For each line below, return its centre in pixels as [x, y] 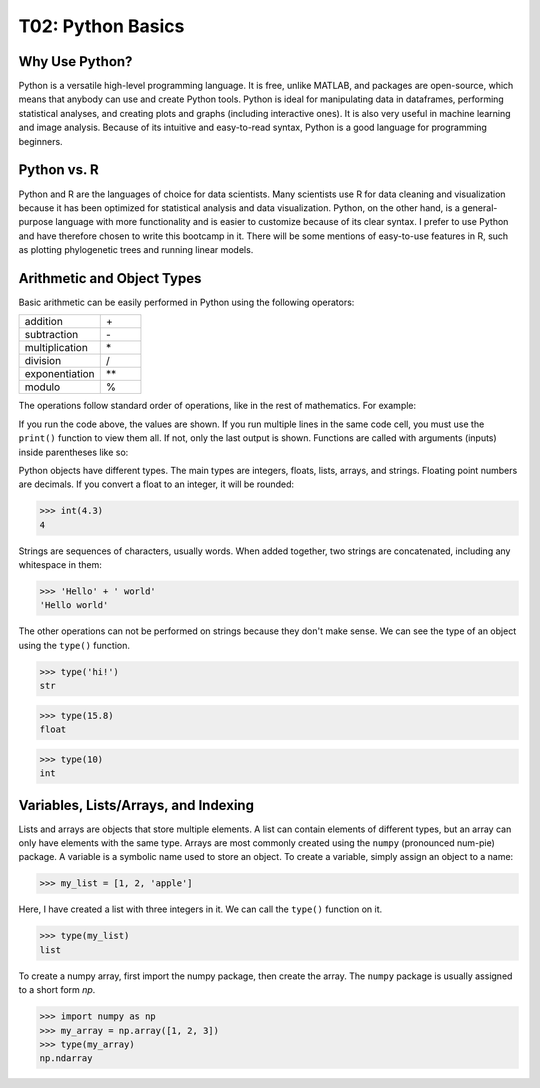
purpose [36, 222]
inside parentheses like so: [73, 452]
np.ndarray [66, 1058]
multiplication [56, 348]
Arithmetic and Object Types [110, 278]
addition [44, 322]
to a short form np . [57, 990]
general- [479, 207]
